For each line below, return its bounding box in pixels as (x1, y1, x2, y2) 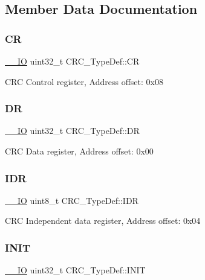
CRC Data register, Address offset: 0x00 (5, 145, 154, 157)
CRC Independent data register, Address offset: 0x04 (5, 214, 201, 227)
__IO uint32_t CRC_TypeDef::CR (5, 55, 140, 67)
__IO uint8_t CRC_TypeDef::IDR (5, 194, 138, 206)
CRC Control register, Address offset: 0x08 (5, 75, 163, 87)
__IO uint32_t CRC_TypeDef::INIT (5, 264, 146, 276)
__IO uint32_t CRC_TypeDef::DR (5, 124, 140, 137)
